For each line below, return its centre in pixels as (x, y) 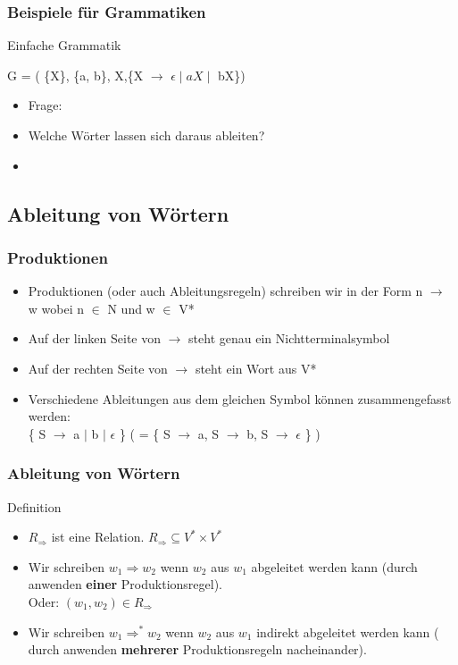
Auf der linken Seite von (95, 338)
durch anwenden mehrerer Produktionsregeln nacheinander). (197, 649)
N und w (131, 308)
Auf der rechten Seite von (98, 368)
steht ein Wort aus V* (256, 368)
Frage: (45, 105)
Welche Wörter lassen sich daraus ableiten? (146, 135)
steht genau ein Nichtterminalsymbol (289, 338)
